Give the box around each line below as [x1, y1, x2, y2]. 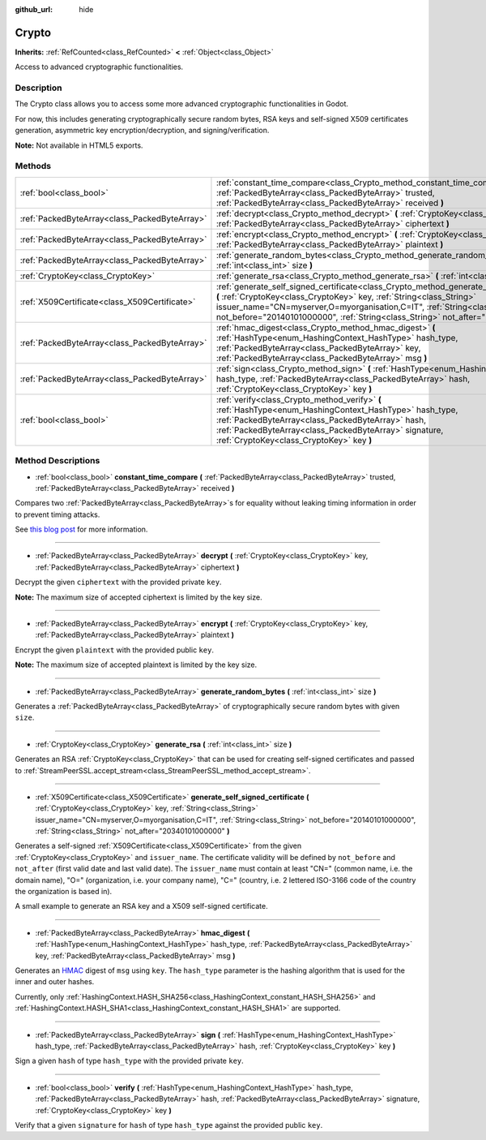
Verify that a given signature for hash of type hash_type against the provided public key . [15, 1120, 323, 1129]
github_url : [15, 5, 53, 14]
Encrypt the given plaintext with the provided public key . [15, 645, 215, 655]
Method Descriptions [15, 455, 100, 467]
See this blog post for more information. [15, 524, 148, 535]
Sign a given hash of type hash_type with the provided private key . [15, 1056, 245, 1066]
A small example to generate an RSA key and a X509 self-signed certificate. [15, 901, 268, 911]
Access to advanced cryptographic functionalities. [15, 62, 184, 72]
